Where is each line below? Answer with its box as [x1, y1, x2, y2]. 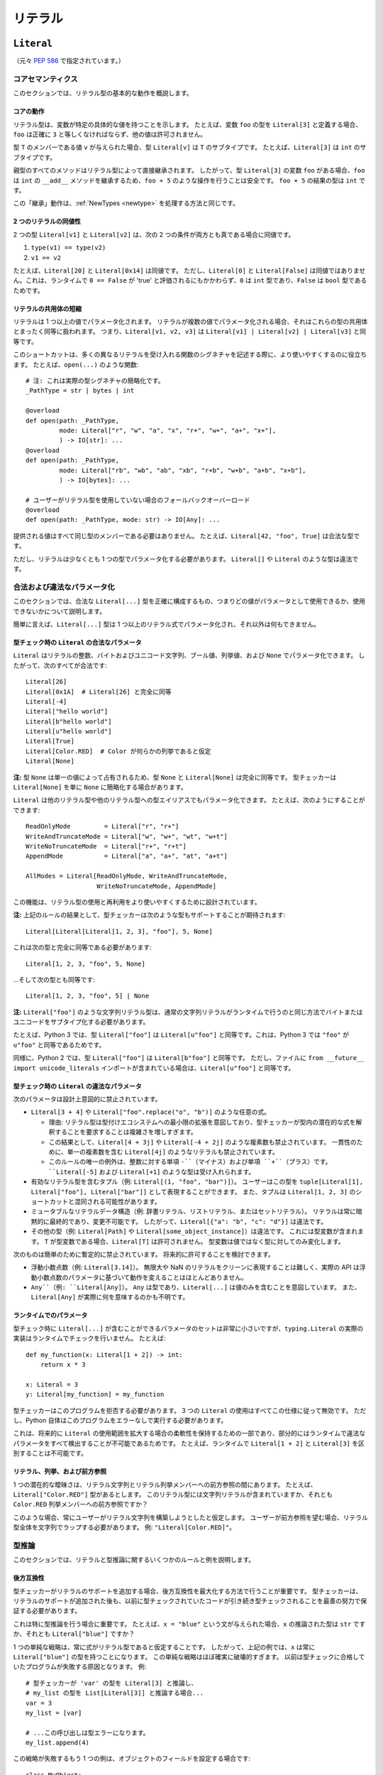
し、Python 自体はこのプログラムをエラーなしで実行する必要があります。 [13, 1416, 228, 1424]
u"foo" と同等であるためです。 [13, 1040, 106, 1049]
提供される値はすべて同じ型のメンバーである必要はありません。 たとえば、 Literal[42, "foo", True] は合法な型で [13, 531, 360, 540]
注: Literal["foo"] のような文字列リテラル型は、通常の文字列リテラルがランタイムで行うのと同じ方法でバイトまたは [13, 1007, 363, 1016]
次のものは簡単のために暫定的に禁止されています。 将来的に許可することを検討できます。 [13, 1250, 274, 1258]
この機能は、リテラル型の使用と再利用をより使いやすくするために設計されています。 [13, 897, 261, 906]
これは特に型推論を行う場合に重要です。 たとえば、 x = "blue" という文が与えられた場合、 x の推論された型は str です [13, 1620, 366, 1628]
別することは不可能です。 [13, 1449, 88, 1458]
